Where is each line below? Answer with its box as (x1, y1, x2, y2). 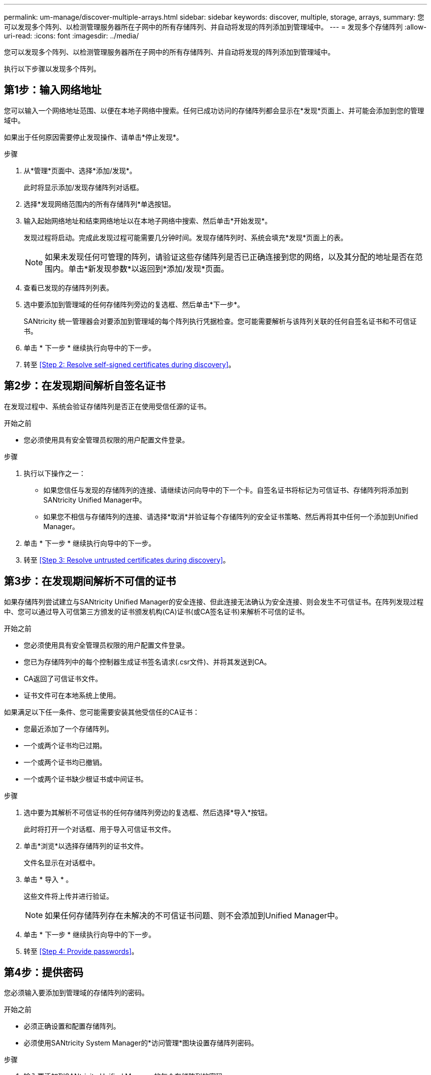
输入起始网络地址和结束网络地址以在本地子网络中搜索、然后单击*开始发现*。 (24, 216, 272, 225)
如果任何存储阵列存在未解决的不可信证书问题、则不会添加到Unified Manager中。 (45, 910, 343, 920)
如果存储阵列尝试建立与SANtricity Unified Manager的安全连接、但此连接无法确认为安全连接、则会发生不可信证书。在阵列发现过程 (4, 597, 424, 606)
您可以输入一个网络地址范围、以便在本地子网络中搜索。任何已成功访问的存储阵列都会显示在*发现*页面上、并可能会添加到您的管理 (4, 106, 425, 115)
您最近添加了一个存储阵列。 (24, 724, 113, 733)
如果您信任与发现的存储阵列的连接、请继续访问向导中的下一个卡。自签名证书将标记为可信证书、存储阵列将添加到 (43, 485, 408, 494)
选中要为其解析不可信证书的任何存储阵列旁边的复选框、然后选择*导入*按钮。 (24, 808, 272, 817)
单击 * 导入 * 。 (24, 875, 73, 884)
